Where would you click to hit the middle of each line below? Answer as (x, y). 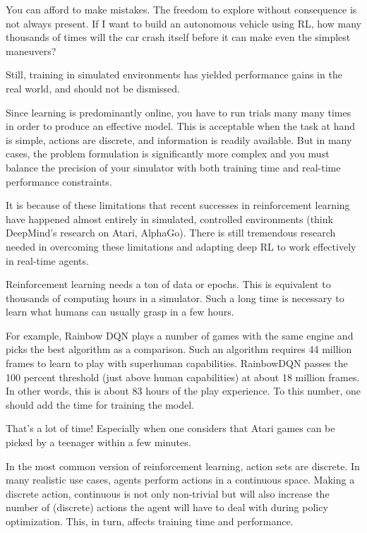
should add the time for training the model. (100, 404)
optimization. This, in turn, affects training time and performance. (150, 521)
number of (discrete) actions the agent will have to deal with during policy (167, 507)
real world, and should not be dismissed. (93, 88)
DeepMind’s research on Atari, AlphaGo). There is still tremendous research (171, 233)
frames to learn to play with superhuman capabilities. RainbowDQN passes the (177, 363)
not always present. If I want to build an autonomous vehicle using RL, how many (183, 23)
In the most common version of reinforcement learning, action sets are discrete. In (183, 466)
